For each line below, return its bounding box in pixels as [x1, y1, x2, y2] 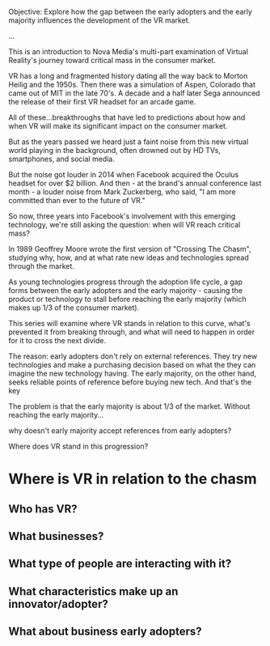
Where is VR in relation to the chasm [8, 470, 257, 488]
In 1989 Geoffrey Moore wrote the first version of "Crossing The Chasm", [8, 244, 251, 253]
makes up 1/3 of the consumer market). [8, 303, 140, 312]
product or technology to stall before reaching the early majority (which [8, 295, 247, 304]
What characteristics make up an [8, 584, 179, 598]
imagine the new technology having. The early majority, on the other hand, [8, 368, 257, 378]
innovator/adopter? [8, 597, 109, 610]
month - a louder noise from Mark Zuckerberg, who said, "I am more [8, 187, 236, 197]
